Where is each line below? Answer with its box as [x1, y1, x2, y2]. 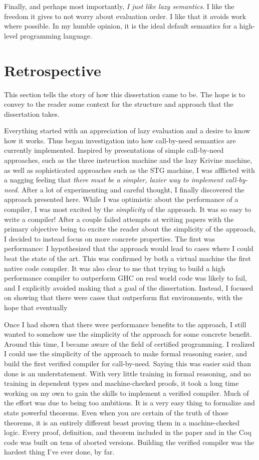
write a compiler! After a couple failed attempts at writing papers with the [4, 213, 234, 224]
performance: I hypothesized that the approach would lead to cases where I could [4, 243, 253, 254]
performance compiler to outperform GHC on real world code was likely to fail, [4, 273, 247, 283]
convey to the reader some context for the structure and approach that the [4, 99, 233, 109]
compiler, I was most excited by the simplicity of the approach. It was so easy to [4, 204, 251, 214]
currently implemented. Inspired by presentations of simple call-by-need [4, 145, 224, 155]
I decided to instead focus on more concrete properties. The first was [4, 233, 215, 244]
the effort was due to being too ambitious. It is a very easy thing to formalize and [4, 397, 255, 408]
